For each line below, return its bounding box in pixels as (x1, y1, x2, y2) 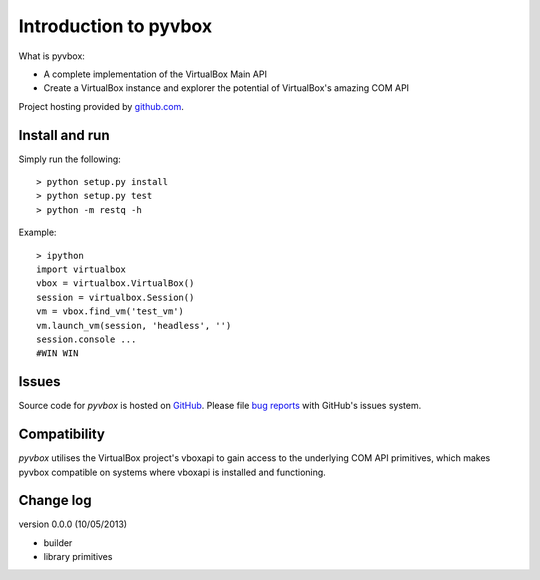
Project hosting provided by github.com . (18, 100, 185, 112)
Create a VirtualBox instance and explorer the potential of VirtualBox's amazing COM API (43, 82, 410, 94)
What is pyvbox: (18, 50, 85, 62)
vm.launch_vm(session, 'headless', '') (36, 320, 232, 331)
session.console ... (36, 333, 137, 345)
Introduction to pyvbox (18, 15, 213, 37)
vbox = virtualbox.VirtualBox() (36, 278, 195, 289)
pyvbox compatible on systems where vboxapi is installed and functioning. (18, 466, 327, 478)
